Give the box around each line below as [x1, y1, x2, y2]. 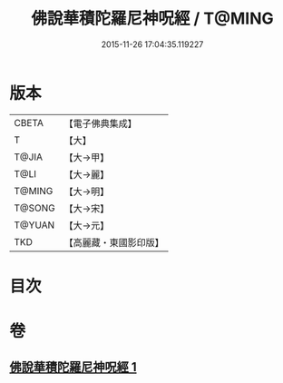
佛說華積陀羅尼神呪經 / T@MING [31, 8, 274, 29]
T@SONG [14, 201, 56, 214]
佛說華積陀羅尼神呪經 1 [9, 359, 138, 375]
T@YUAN [14, 219, 55, 231]
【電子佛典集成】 [63, 117, 138, 130]
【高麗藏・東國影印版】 [63, 236, 165, 249]
